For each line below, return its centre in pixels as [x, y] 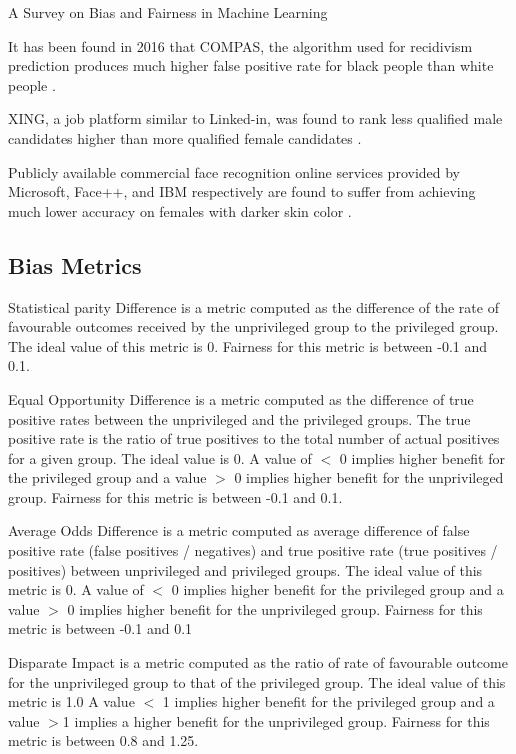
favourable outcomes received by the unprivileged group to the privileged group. [253, 326]
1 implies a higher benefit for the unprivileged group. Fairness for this [276, 720]
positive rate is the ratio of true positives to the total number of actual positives [254, 438]
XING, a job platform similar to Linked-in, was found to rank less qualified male [255, 118]
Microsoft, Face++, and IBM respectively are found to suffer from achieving [242, 191]
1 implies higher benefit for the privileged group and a [328, 701]
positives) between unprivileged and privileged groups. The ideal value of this [245, 569]
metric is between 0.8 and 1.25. [103, 740]
